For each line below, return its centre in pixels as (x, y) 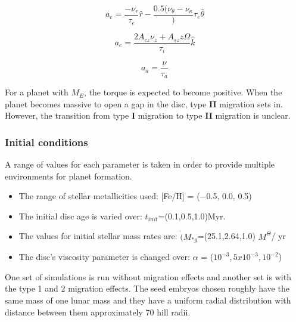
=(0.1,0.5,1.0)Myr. (192, 216)
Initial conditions (46, 142)
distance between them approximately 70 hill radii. (98, 312)
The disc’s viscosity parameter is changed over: (104, 257)
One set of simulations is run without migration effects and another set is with (148, 276)
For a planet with (37, 92)
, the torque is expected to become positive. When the (183, 92)
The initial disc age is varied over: (80, 216)
